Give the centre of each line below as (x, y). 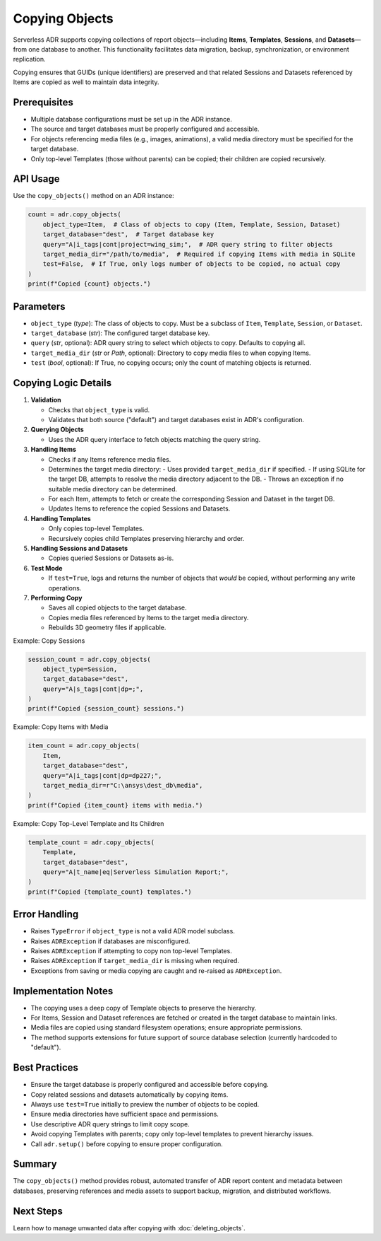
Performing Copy (56, 598)
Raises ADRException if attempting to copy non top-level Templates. (131, 951)
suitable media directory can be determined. (113, 489)
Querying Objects (57, 430)
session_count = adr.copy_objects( (89, 659)
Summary (35, 1164)
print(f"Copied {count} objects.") (89, 284)
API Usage (36, 179)
